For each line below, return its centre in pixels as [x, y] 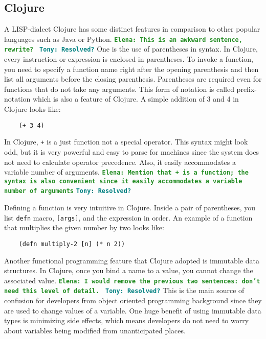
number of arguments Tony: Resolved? [68, 191]
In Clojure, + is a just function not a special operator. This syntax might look [126, 142]
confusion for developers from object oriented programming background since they [133, 300]
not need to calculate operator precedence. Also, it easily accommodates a [120, 162]
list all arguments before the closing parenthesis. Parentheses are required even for [133, 79]
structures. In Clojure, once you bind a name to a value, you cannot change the [129, 270]
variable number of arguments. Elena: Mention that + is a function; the [126, 172]
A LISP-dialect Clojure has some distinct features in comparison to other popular [132, 29]
